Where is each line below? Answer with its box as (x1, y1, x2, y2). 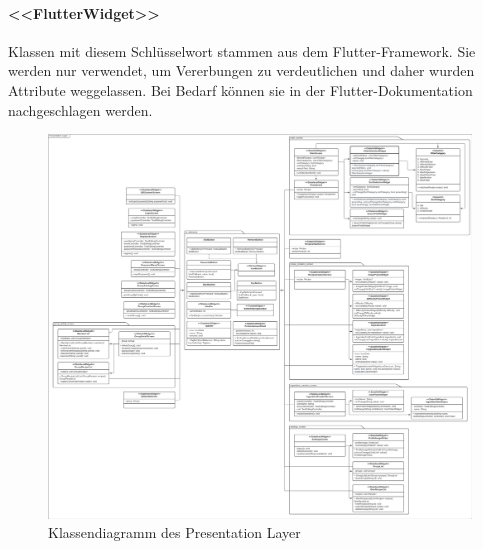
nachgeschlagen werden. (8, 99, 153, 120)
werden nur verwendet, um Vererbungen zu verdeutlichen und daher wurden (8, 60, 475, 81)
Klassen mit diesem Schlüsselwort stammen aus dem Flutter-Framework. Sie (8, 40, 476, 61)
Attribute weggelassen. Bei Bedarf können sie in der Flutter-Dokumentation (8, 79, 473, 100)
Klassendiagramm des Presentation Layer (48, 522, 301, 543)
